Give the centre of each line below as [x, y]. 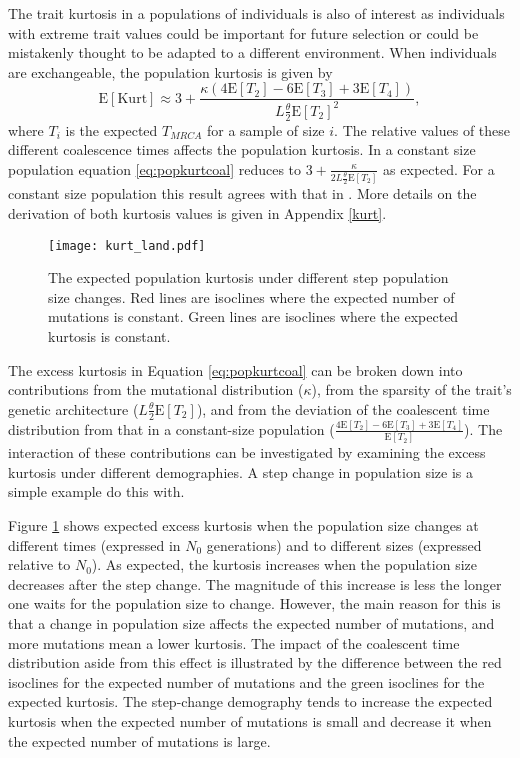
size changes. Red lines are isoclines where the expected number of [251, 296]
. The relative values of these [422, 129]
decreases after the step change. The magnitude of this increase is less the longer [255, 583]
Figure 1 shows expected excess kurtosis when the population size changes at [243, 524]
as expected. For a [439, 168]
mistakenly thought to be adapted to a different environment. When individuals [252, 52]
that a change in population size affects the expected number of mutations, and [251, 622]
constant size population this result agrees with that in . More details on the [242, 193]
